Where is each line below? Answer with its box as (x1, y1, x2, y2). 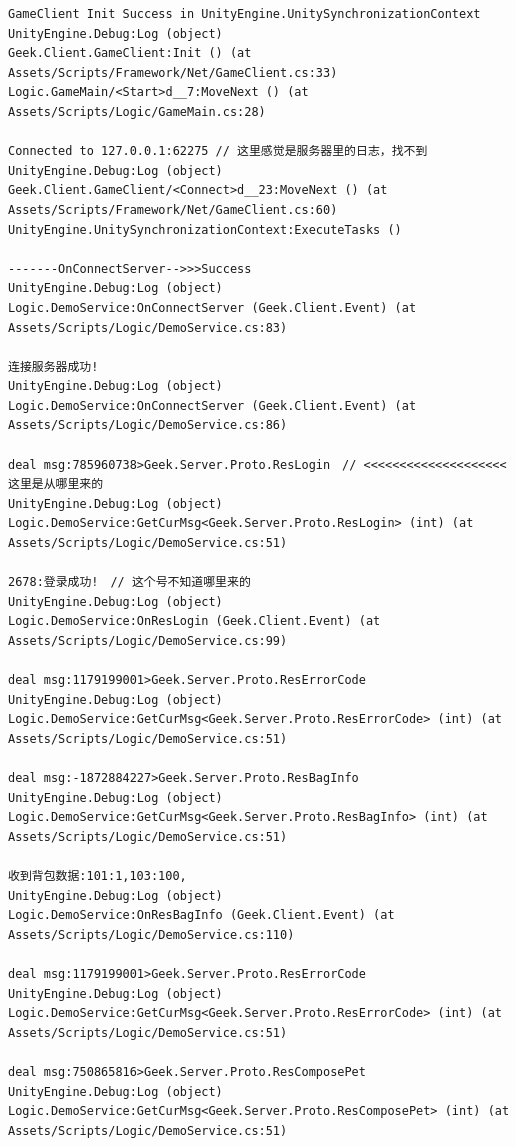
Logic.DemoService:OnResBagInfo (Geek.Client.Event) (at (8, 908, 395, 923)
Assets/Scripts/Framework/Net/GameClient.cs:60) (8, 202, 338, 217)
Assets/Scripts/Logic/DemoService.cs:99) (8, 634, 288, 648)
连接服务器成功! (8, 359, 99, 374)
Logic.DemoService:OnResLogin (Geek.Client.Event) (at (8, 614, 381, 629)
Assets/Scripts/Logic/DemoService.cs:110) (8, 927, 295, 942)
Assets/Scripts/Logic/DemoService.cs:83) (8, 320, 288, 335)
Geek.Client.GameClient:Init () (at (8, 46, 252, 61)
